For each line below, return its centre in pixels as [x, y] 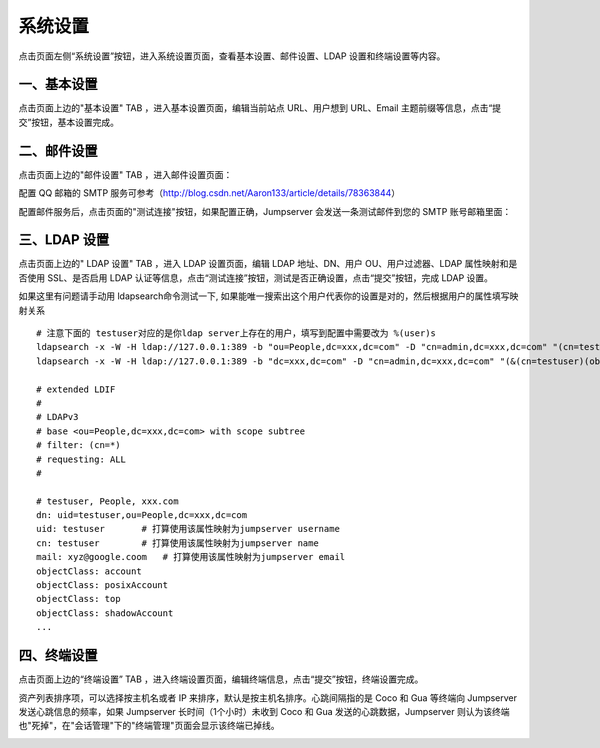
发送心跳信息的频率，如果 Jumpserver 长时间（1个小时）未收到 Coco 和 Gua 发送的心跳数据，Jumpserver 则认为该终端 [264, 711]
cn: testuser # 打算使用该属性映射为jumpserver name [177, 543]
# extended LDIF [76, 389]
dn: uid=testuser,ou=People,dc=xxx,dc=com [142, 515]
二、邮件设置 [58, 150]
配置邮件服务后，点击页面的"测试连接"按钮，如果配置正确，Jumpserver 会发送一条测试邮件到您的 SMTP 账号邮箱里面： [265, 211]
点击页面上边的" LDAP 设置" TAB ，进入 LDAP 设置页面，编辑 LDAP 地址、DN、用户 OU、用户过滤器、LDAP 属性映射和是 [268, 264]
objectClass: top [78, 599]
